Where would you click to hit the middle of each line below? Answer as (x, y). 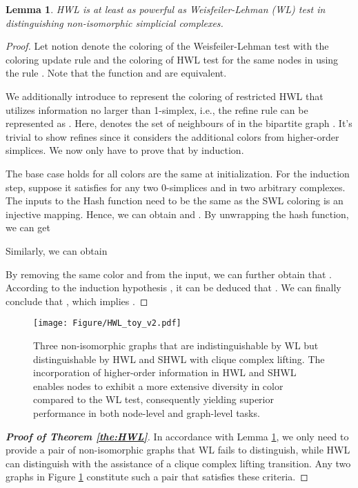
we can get (28, 227)
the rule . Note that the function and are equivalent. (116, 73)
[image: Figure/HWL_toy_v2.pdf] (107, 323)
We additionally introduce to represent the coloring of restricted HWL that (165, 96)
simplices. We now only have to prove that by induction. (125, 150)
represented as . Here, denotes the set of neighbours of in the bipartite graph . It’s (179, 123)
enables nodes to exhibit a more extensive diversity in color (158, 385)
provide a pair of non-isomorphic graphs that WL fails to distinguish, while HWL (178, 450)
